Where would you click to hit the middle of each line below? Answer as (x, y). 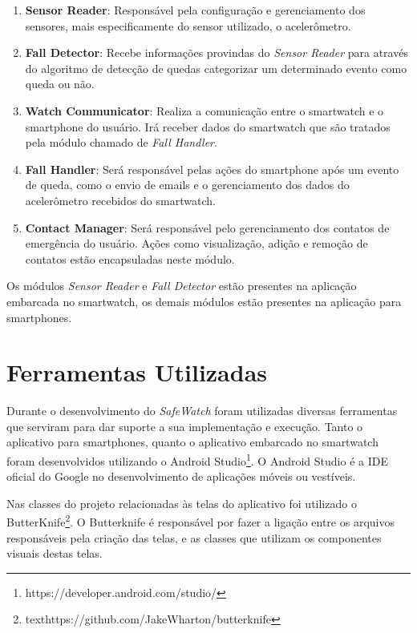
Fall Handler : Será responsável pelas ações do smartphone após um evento (212, 169)
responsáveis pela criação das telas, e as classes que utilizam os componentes (194, 537)
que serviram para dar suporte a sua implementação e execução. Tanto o (185, 426)
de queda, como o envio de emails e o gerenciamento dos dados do (187, 185)
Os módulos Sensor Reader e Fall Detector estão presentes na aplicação (182, 286)
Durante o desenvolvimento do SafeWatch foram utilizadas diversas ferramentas (202, 411)
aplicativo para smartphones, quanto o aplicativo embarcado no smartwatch (192, 442)
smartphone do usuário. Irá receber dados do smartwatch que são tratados (208, 126)
